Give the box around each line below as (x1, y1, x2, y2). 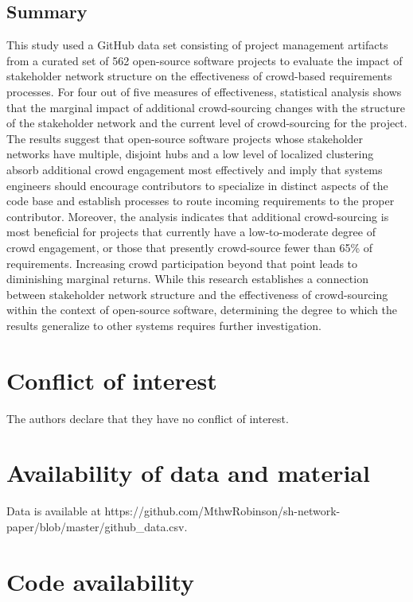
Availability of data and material (6, 456, 370, 489)
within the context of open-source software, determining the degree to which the (6, 301, 398, 318)
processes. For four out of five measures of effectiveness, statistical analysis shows (6, 83, 402, 99)
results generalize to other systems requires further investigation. (6, 317, 321, 333)
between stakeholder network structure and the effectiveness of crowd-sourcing (6, 285, 388, 302)
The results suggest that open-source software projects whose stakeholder (6, 130, 364, 146)
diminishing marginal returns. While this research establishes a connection (6, 270, 368, 287)
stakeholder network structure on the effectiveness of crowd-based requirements (6, 68, 392, 84)
